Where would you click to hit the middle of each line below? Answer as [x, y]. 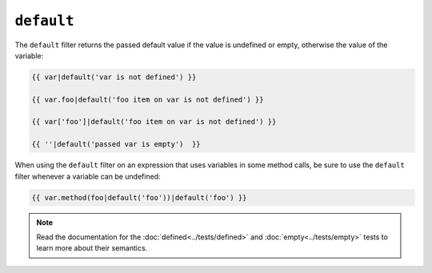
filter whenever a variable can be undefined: [88, 176]
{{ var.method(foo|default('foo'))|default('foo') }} [139, 197]
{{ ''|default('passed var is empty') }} [116, 145]
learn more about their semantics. [92, 248]
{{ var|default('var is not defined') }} [114, 77]
